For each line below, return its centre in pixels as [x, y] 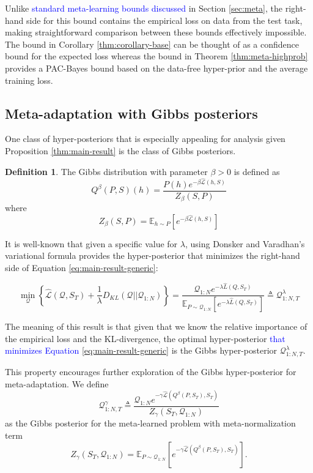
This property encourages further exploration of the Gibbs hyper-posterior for [151, 372]
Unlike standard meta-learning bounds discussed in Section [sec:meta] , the [144, 8]
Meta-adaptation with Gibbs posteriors [131, 113]
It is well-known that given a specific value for [91, 243]
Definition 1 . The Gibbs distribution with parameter [106, 171]
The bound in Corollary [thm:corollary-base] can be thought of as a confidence [152, 44]
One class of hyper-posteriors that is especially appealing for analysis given [145, 139]
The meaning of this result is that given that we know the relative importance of [156, 326]
